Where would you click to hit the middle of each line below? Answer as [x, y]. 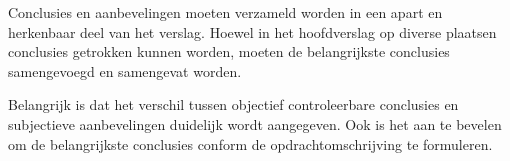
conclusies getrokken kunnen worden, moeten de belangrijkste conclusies [229, 51]
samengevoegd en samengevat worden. [125, 70]
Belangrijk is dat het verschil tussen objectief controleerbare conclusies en [233, 104]
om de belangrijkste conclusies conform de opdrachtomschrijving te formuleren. [250, 143]
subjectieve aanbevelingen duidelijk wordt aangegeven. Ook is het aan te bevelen [255, 123]
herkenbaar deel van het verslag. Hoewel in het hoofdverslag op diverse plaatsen [252, 31]
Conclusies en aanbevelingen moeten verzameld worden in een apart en [225, 12]
